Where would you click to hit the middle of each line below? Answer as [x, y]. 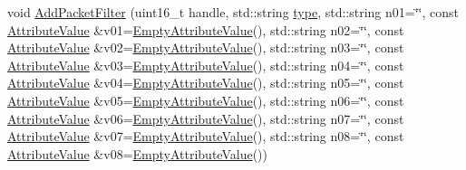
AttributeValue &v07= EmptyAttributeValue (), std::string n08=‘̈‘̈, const [206, 136]
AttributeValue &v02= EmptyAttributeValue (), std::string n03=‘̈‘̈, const [206, 47]
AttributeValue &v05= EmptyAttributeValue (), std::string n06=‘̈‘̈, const [206, 100]
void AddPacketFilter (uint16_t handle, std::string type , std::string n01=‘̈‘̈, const [233, 12]
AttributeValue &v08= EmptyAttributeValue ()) [137, 153]
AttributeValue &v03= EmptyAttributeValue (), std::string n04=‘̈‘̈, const [206, 65]
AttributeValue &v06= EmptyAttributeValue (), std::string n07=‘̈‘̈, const [206, 118]
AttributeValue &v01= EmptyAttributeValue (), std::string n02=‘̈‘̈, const [206, 29]
